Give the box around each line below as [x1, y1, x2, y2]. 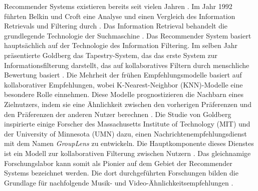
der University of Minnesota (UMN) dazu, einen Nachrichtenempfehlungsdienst [4, 128, 247, 138]
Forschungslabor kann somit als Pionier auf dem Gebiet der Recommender [4, 157, 232, 168]
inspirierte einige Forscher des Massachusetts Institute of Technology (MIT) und [4, 118, 250, 129]
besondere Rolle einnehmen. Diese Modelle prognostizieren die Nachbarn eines [4, 89, 243, 99]
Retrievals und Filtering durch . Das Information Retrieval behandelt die [4, 20, 228, 31]
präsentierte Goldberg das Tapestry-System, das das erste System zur [4, 49, 217, 60]
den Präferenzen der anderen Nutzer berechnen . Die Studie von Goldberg [4, 108, 231, 119]
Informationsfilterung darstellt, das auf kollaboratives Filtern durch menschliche [4, 59, 249, 70]
